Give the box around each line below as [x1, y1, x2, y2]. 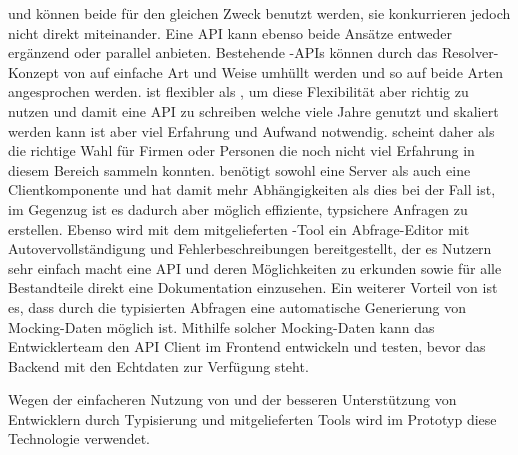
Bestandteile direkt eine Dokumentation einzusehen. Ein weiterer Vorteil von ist [8, 277, 498, 298]
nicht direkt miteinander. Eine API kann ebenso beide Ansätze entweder [8, 22, 452, 43]
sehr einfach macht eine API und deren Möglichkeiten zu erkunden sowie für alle [8, 257, 502, 278]
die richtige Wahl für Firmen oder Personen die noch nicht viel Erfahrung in [8, 140, 475, 161]
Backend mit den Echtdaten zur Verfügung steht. [8, 355, 309, 376]
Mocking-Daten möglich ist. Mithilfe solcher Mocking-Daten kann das [8, 316, 435, 337]
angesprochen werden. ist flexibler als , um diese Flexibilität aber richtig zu [8, 81, 469, 102]
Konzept [8, 61, 59, 82]
